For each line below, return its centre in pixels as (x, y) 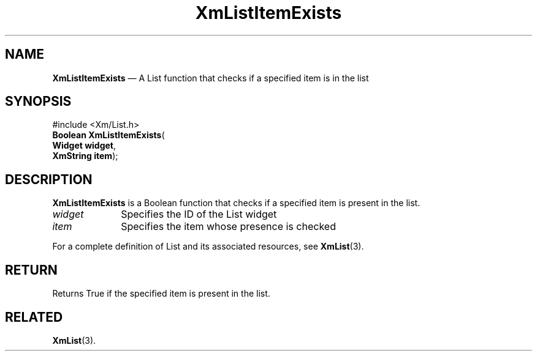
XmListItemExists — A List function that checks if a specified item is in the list (211, 78)
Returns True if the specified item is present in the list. (161, 294)
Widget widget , (84, 146)
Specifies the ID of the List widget (199, 214)
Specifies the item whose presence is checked (228, 227)
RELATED (34, 317)
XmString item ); (85, 156)
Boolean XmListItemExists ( (109, 135)
